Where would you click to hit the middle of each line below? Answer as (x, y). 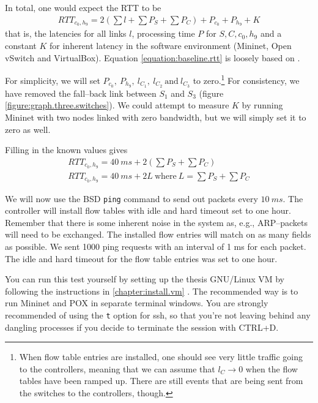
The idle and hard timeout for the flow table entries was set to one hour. (141, 258)
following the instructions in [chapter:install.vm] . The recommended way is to (152, 291)
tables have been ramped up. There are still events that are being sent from (161, 381)
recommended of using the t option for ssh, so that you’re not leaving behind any (158, 314)
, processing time (163, 33)
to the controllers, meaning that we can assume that (117, 368)
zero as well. (28, 129)
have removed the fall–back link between (81, 93)
